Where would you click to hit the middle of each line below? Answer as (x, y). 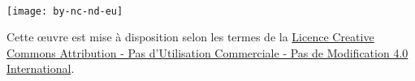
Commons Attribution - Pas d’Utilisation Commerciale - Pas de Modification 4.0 (207, 52)
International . (41, 68)
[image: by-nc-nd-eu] (65, 11)
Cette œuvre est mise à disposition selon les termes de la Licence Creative (190, 37)
